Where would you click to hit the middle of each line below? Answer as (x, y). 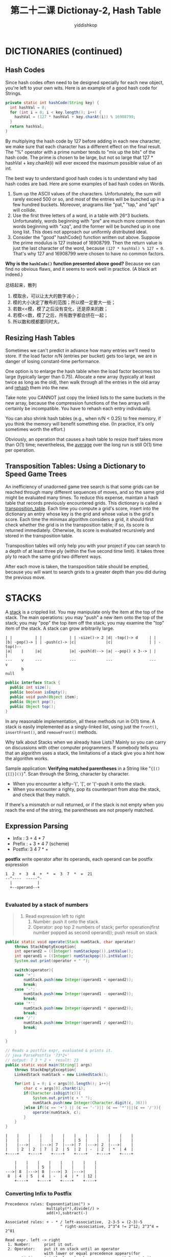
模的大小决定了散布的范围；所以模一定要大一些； (64, 302)
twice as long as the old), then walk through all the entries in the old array (82, 382)
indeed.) (14, 274)
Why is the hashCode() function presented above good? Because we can (83, 263)
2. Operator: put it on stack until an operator (64, 1249)
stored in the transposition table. (39, 535)
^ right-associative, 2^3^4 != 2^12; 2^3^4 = (109, 1227)
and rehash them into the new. (37, 387)
